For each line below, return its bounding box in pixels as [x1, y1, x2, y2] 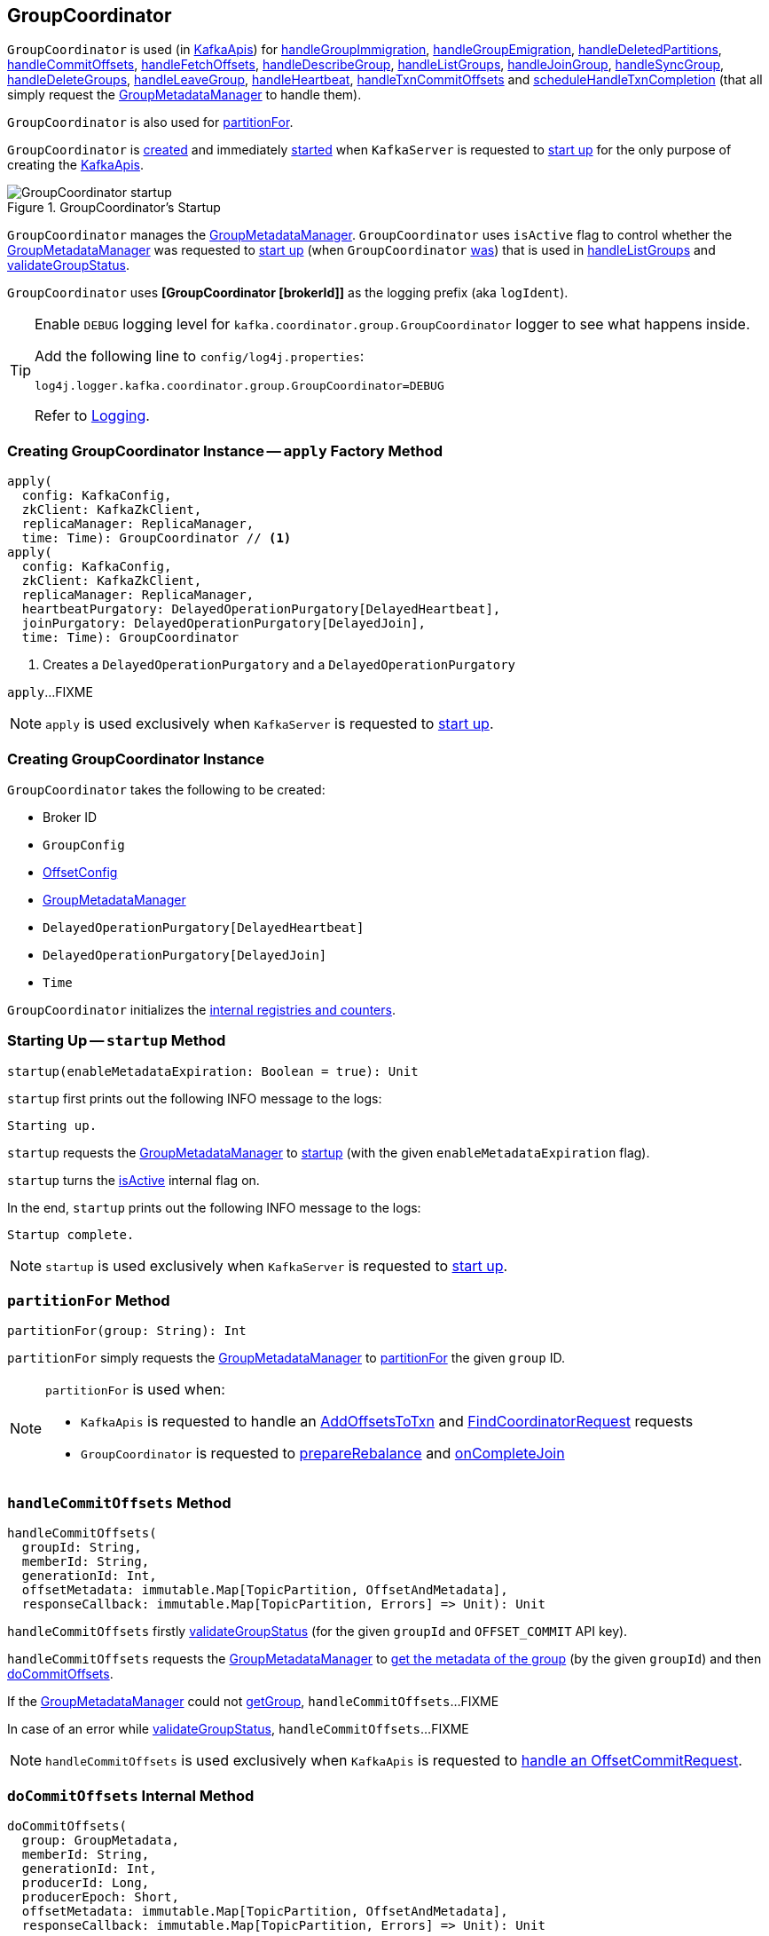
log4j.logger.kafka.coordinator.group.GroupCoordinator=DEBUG [35, 379, 444, 393]
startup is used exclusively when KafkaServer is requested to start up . [45, 1256, 508, 1275]
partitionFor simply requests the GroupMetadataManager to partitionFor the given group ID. [7, 1350, 565, 1366]
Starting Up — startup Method [7, 1031, 226, 1050]
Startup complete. [7, 1227, 135, 1242]
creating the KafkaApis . [7, 157, 144, 173]
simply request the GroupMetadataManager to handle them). [7, 87, 362, 103]
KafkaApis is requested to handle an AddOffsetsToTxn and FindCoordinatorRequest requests [81, 1412, 694, 1431]
